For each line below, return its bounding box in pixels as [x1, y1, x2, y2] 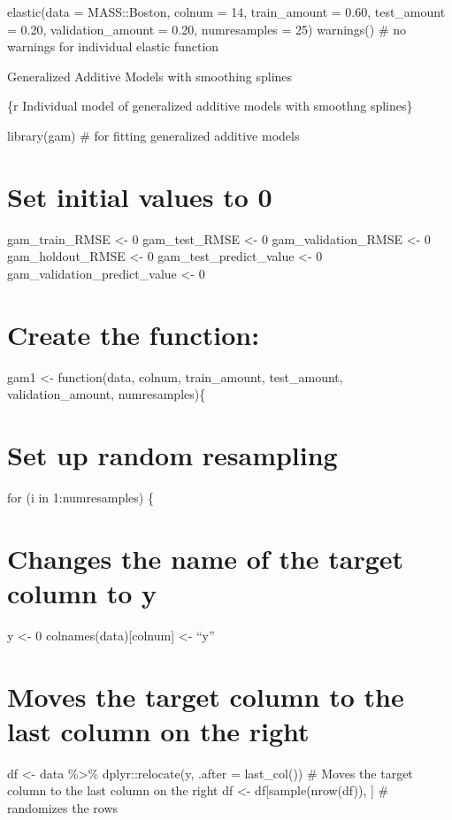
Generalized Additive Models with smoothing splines [7, 66, 293, 85]
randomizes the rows [7, 798, 119, 816]
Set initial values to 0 [7, 178, 272, 214]
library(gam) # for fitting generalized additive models [7, 126, 300, 144]
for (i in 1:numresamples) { [7, 487, 154, 506]
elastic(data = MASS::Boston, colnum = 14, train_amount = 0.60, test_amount [7, 3, 446, 20]
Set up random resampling [7, 436, 338, 472]
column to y [7, 574, 157, 610]
